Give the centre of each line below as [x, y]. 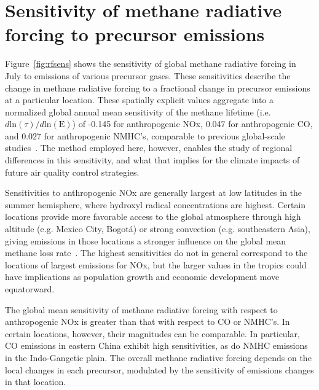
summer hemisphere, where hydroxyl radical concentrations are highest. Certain [156, 204]
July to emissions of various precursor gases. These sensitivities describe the [148, 75]
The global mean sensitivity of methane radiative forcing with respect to [141, 309]
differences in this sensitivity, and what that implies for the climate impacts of [152, 160]
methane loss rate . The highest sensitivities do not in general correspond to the [156, 253]
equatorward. [30, 289]
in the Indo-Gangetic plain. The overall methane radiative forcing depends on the [158, 357]
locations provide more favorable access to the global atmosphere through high [153, 216]
